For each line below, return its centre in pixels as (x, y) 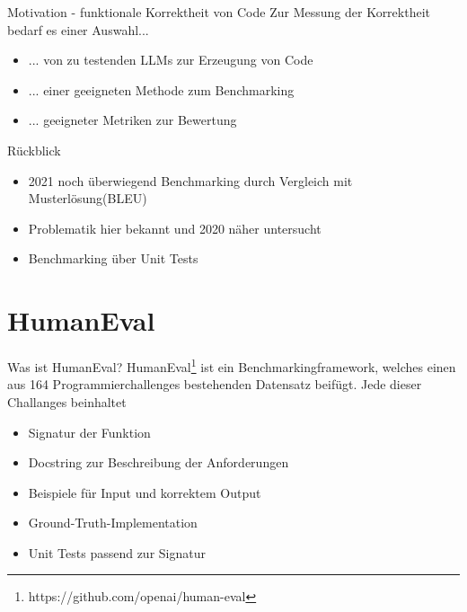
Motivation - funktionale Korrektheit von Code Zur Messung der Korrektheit (219, 12)
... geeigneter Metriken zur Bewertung (132, 120)
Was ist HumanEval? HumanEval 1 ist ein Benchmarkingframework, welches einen (232, 365)
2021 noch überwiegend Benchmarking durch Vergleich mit (190, 180)
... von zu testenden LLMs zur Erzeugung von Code (171, 60)
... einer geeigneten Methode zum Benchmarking (161, 89)
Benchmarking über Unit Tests (113, 258)
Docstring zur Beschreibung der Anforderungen (159, 462)
